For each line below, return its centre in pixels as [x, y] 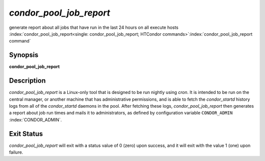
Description [27, 81]
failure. [16, 152]
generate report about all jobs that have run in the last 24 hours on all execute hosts [94, 27]
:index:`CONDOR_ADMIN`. [36, 119]
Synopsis [24, 55]
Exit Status [26, 134]
